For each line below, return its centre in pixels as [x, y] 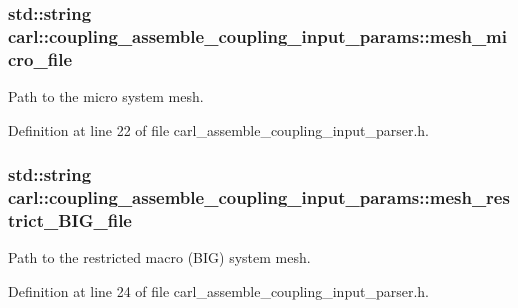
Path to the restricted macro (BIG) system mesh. [159, 257]
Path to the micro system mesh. [106, 96]
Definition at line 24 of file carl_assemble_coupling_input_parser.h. [218, 290]
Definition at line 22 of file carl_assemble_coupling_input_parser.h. [218, 129]
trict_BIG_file [70, 220]
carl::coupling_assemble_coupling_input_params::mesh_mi [257, 35]
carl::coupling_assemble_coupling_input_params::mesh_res [259, 197]
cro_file [40, 58]
